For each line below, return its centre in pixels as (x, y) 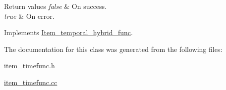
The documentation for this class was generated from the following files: (113, 49)
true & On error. (29, 16)
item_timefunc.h (29, 66)
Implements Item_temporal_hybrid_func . (68, 32)
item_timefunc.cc (31, 82)
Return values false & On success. (56, 6)
